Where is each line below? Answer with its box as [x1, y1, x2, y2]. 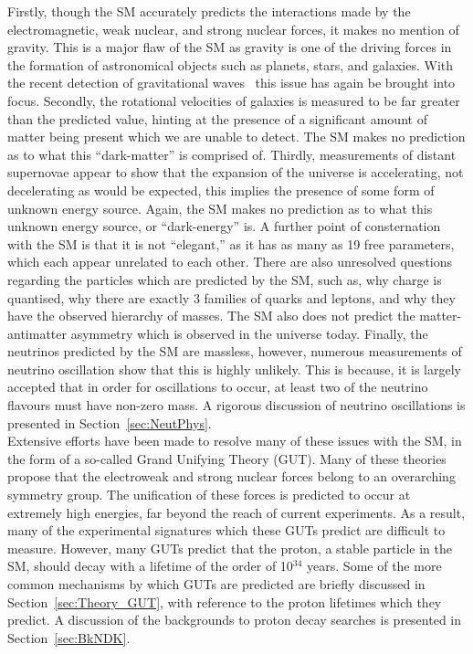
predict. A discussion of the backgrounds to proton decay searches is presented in [7, 610, 462, 629]
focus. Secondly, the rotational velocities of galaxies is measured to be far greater [7, 90, 460, 110]
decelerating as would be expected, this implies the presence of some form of [7, 180, 435, 199]
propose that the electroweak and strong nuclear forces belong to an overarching [7, 467, 456, 486]
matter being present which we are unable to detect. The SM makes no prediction [7, 127, 466, 146]
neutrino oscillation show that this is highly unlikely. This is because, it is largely [7, 359, 461, 378]
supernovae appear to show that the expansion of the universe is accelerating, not [7, 163, 464, 182]
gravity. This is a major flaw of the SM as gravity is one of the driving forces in [7, 37, 452, 57]
